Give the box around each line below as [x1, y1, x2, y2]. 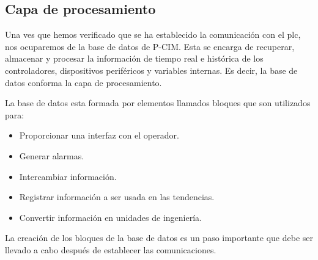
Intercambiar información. [19, 170, 117, 182]
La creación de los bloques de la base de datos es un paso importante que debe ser [5, 231, 314, 244]
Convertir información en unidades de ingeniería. [19, 211, 202, 223]
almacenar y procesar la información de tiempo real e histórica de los [5, 52, 264, 65]
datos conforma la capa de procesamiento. [5, 76, 162, 88]
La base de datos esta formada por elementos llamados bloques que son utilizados [5, 96, 311, 109]
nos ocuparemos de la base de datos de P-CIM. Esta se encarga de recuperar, [5, 40, 295, 52]
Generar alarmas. [19, 149, 84, 162]
